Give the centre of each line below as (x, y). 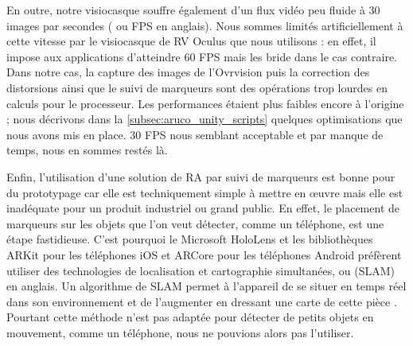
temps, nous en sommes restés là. (87, 150)
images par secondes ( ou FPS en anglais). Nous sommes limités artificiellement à (205, 25)
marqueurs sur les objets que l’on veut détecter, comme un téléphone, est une (195, 223)
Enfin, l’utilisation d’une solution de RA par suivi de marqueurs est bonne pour (201, 176)
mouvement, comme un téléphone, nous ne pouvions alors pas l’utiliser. (180, 332)
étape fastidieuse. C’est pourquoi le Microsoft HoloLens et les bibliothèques (190, 239)
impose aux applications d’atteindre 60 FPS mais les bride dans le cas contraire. (202, 56)
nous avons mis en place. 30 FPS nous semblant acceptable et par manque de (195, 134)
